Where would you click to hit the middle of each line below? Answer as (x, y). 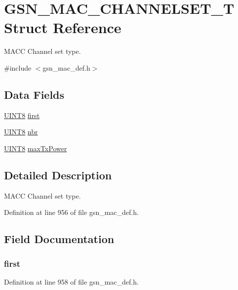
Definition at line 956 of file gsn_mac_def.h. (71, 212)
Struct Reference (63, 27)
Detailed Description (58, 175)
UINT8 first (22, 115)
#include (18, 67)
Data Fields (34, 94)
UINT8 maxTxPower (36, 148)
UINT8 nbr (21, 132)
